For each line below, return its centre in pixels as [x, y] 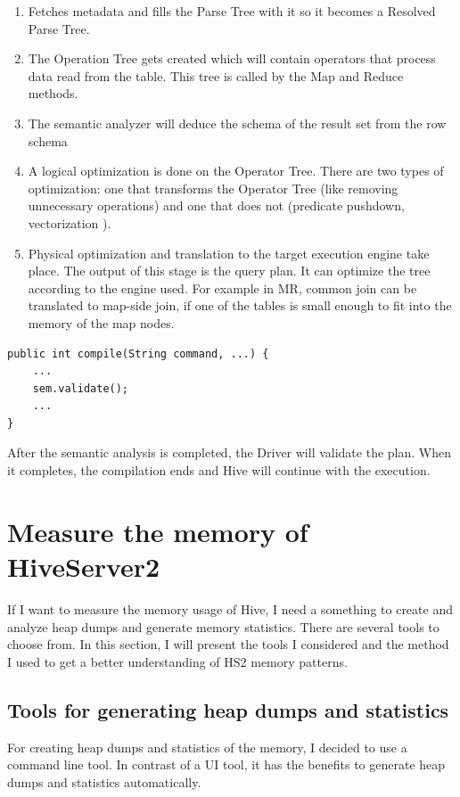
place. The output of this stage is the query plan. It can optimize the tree [229, 271]
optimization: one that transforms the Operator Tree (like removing [213, 188]
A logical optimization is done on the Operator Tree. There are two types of [236, 171]
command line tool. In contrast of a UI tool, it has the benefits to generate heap [226, 764]
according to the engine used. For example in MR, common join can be [222, 288]
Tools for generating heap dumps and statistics [228, 709]
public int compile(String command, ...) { [138, 353]
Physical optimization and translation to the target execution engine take [229, 253]
